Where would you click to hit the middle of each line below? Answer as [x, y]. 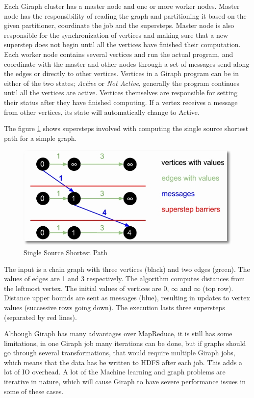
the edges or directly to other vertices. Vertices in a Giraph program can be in [121, 73]
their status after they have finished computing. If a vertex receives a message [121, 102]
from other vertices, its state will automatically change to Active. [102, 112]
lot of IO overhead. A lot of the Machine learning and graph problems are [115, 372]
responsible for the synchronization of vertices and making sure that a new [116, 35]
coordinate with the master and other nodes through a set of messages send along [127, 64]
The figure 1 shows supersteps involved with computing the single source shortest [126, 128]
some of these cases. [34, 391]
